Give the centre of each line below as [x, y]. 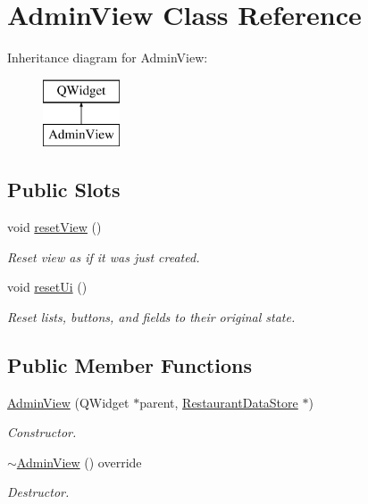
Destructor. [38, 492]
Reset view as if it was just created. [104, 256]
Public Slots [64, 190]
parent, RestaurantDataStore [219, 402]
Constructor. [42, 432]
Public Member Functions [130, 364]
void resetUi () [47, 287]
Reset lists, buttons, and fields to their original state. [151, 316]
